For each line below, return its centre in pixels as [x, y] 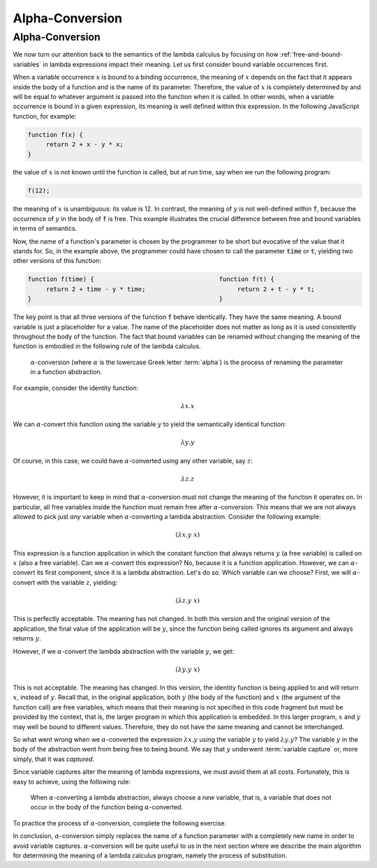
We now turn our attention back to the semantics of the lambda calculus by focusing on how [146, 54]
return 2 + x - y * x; [84, 144]
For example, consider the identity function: [76, 388]
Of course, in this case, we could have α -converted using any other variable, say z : [133, 461]
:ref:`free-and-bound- [311, 54]
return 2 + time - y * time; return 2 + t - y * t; [180, 289]
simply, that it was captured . [53, 759]
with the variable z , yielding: [77, 582]
